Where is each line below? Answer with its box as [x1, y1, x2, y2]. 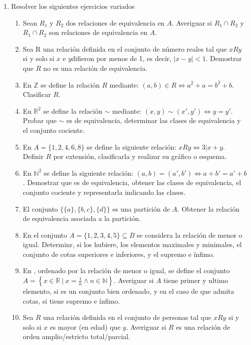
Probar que [23, 115, 57, 125]
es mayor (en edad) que [50, 321, 121, 332]
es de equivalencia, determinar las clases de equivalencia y [66, 115, 241, 125]
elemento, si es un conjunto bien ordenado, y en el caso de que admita [23, 286, 234, 296]
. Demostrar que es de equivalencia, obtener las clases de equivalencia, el [23, 177, 241, 188]
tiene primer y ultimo [163, 275, 228, 285]
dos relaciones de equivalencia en [66, 17, 165, 28]
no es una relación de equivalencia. [43, 63, 148, 73]
